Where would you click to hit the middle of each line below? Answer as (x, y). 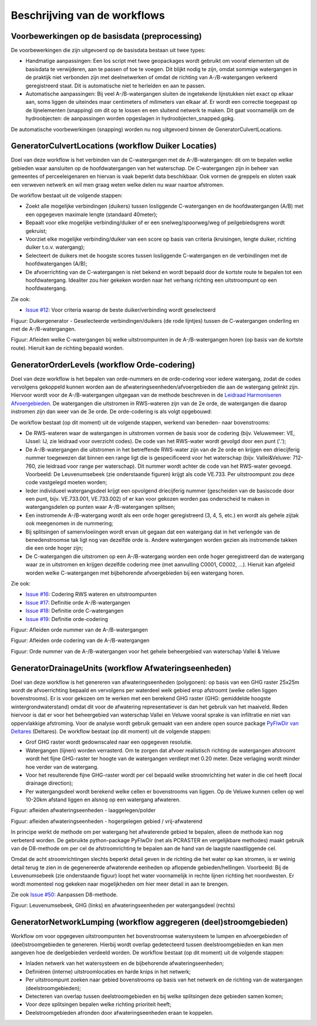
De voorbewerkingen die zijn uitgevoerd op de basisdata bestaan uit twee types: (108, 50)
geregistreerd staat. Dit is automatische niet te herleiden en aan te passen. (116, 86)
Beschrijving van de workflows (88, 15)
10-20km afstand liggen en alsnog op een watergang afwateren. (103, 800)
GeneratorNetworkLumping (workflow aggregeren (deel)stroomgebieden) (149, 922)
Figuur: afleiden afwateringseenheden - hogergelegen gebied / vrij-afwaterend (107, 821)
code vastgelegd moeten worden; (66, 482)
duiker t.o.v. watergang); (55, 247)
